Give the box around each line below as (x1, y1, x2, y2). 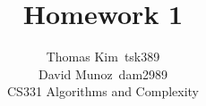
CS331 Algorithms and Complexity (6, 82, 200, 101)
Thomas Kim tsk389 (46, 47, 160, 66)
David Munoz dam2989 (38, 64, 168, 83)
